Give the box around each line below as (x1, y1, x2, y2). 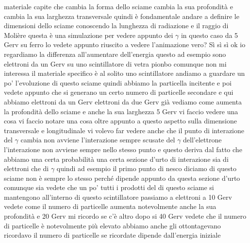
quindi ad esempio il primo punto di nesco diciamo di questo (56, 163, 236, 174)
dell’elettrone (183, 135, 222, 145)
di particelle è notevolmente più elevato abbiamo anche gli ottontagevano (4, 220, 221, 230)
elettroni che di (4, 163, 49, 174)
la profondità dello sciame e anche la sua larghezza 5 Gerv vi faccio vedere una (4, 106, 238, 116)
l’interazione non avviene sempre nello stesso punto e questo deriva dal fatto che (4, 144, 242, 154)
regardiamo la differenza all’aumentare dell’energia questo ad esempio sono (4, 49, 226, 59)
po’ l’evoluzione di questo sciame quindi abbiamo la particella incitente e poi (4, 77, 232, 87)
